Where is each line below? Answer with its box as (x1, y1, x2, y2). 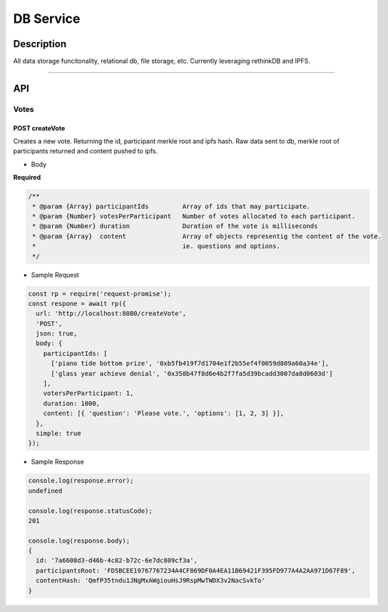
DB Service (13, 11, 81, 26)
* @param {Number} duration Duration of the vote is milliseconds (32, 222, 318, 230)
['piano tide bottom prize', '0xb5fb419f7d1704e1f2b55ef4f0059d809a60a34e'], (51, 359, 330, 367)
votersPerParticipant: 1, (43, 389, 134, 397)
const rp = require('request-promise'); (28, 290, 171, 297)
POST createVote (13, 123, 66, 132)
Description (13, 38, 67, 50)
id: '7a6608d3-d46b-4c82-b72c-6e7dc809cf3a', (36, 556, 198, 565)
